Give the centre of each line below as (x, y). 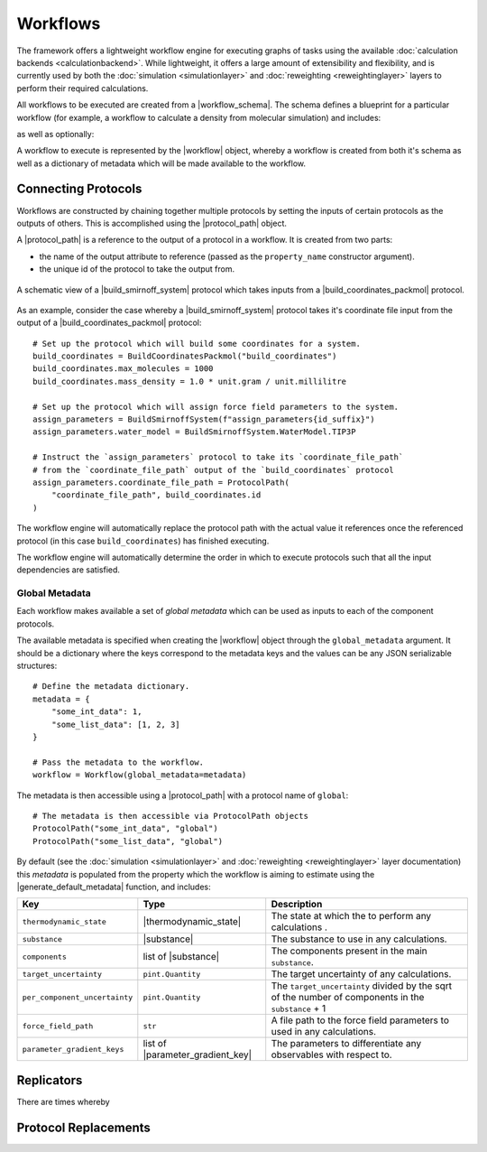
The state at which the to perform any (351, 916)
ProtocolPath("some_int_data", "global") (125, 829)
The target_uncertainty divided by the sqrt (362, 986)
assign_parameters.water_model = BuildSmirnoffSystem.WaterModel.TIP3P (194, 432)
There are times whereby (63, 1101)
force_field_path (58, 1026)
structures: (37, 666)
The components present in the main (349, 951)
